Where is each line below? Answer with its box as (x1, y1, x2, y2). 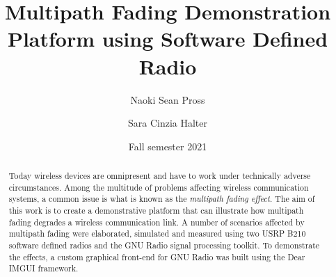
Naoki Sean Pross (130, 92, 205, 106)
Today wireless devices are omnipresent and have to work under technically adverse (8, 170, 311, 182)
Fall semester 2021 (128, 138, 207, 153)
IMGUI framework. (8, 262, 79, 274)
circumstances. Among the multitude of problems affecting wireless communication (8, 181, 309, 193)
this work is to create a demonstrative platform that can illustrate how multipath (8, 205, 304, 216)
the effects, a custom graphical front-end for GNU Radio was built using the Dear (8, 251, 305, 262)
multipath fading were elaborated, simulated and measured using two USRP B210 (8, 228, 306, 239)
